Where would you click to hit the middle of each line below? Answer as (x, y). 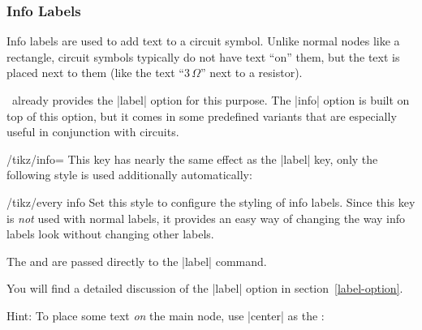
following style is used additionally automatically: (129, 175)
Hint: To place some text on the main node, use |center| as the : (166, 315)
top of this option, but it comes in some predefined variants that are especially (202, 116)
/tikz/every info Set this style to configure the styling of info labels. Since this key (211, 201)
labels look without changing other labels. (110, 234)
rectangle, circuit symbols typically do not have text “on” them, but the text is (203, 56)
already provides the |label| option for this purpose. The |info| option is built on (211, 100)
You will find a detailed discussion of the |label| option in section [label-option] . (205, 288)
